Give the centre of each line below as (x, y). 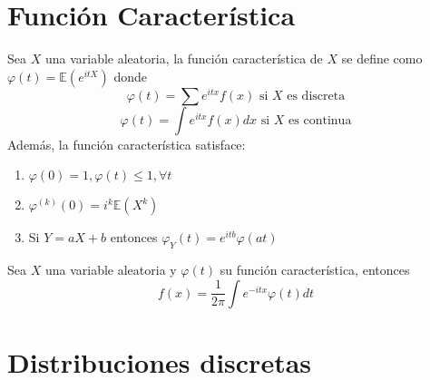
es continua (320, 120)
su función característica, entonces (315, 270)
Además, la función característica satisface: (127, 144)
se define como (382, 58)
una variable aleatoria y (111, 270)
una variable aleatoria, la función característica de (184, 58)
